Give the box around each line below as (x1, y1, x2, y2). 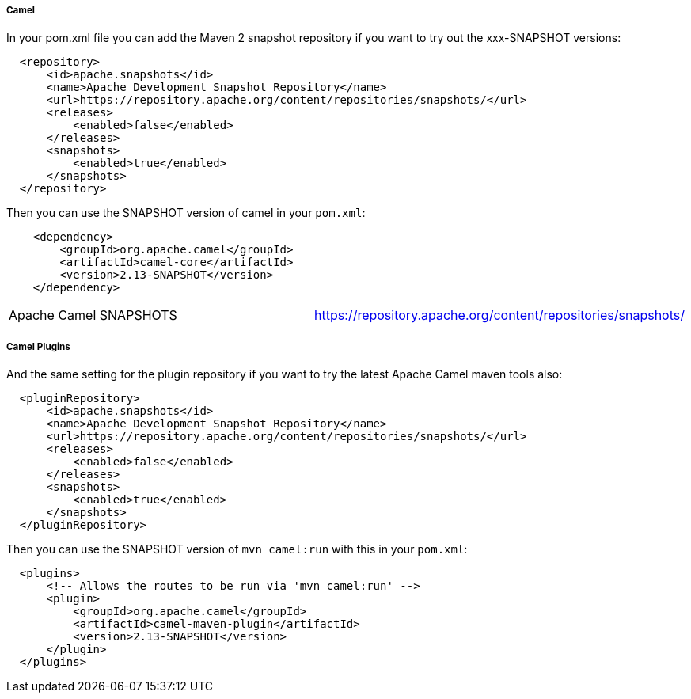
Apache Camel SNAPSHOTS (9, 307, 177, 324)
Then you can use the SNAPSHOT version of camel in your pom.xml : (6, 206, 366, 220)
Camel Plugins (6, 340, 70, 352)
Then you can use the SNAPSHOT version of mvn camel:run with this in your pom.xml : (6, 542, 468, 557)
